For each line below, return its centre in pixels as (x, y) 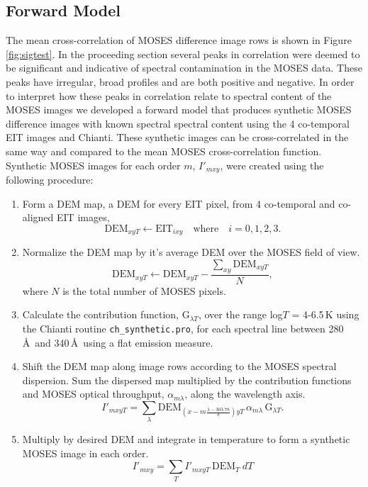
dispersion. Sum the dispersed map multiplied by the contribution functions (187, 380)
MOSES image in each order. (85, 453)
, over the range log (240, 314)
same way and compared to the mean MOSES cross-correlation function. (164, 151)
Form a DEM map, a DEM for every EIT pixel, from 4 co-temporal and (179, 203)
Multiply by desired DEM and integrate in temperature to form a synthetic (186, 439)
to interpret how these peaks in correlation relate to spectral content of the (169, 95)
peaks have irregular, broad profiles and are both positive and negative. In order (180, 81)
